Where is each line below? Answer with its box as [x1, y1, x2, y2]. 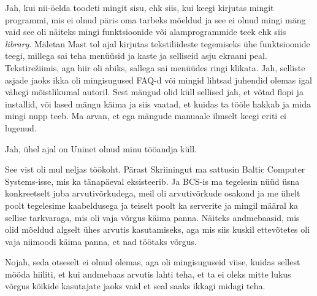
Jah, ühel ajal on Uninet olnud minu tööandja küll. [5, 142, 197, 155]
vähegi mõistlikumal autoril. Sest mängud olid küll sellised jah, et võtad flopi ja [5, 85, 304, 98]
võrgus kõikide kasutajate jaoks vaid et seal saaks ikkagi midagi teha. [5, 279, 265, 292]
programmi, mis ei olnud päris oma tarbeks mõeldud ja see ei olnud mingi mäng [5, 13, 306, 26]
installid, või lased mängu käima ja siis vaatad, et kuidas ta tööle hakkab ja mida [5, 97, 311, 110]
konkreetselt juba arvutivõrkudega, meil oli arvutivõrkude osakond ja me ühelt [5, 187, 300, 200]
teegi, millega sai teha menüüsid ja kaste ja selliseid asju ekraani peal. [5, 49, 267, 62]
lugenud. [5, 121, 37, 134]
